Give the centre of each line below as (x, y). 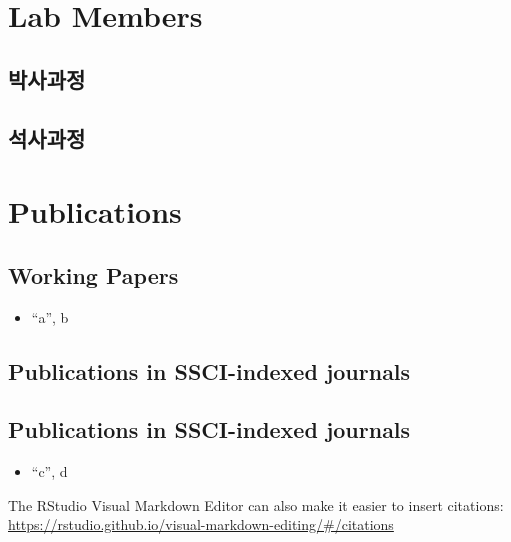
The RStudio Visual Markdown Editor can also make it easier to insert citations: (256, 504)
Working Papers (93, 274)
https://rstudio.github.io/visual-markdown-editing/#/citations (201, 524)
